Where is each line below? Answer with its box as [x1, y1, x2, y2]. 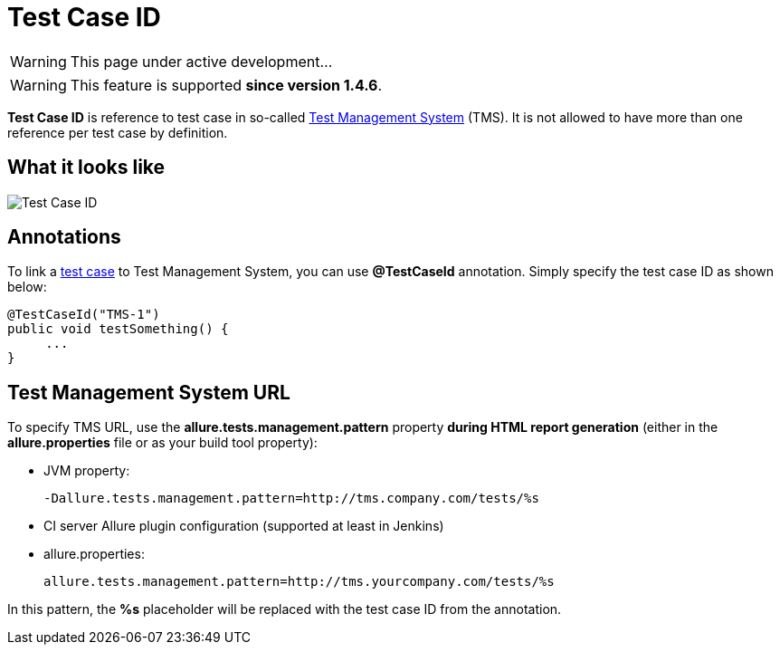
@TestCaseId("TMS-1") [7, 307, 160, 322]
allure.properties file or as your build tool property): [7, 435, 318, 451]
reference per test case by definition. [7, 124, 228, 140]
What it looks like [7, 156, 166, 179]
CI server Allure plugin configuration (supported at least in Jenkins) [43, 518, 444, 534]
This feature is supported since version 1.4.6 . [70, 75, 383, 94]
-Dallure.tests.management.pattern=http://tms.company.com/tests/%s [43, 491, 539, 506]
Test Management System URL [7, 380, 290, 404]
